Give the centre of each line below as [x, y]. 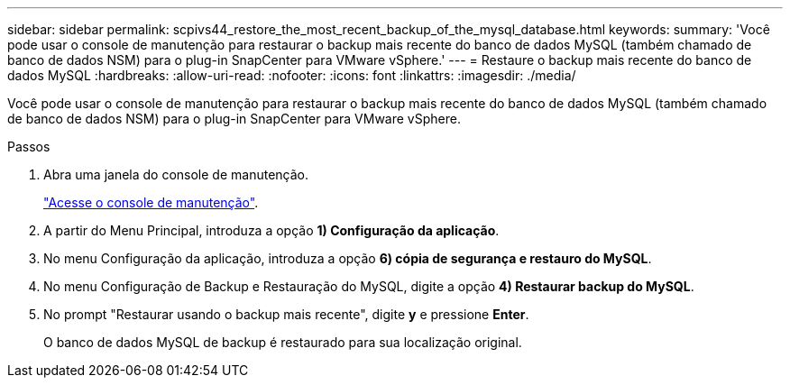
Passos [29, 147]
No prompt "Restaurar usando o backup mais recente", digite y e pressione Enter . [286, 314]
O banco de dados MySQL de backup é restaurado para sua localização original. [283, 342]
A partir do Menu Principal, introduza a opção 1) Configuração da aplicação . [271, 230]
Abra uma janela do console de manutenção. [176, 174]
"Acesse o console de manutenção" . [151, 202]
